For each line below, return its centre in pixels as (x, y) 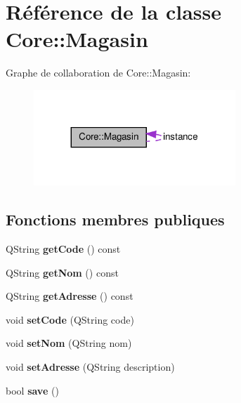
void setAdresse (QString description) (90, 366)
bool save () (32, 390)
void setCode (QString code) (70, 319)
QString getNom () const (62, 272)
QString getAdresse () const (70, 296)
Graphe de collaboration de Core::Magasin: (98, 73)
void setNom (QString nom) (69, 343)
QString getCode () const (63, 248)
